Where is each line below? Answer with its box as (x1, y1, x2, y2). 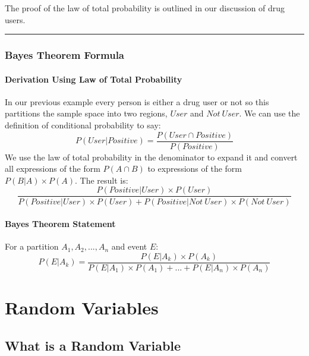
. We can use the (239, 107, 300, 119)
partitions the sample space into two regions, (5, 107, 168, 119)
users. (5, 13, 26, 26)
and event (111, 240, 147, 253)
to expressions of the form (147, 162, 242, 175)
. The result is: (75, 174, 128, 186)
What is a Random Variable (5, 336, 181, 354)
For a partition (5, 240, 59, 253)
